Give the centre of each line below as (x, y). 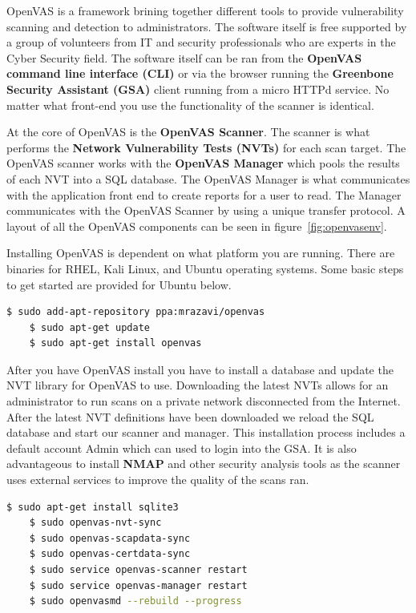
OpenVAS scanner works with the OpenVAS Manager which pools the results (203, 163)
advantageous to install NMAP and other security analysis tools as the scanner (204, 464)
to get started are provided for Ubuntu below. (119, 284)
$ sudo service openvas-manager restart (138, 585)
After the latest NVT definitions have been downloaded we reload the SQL (190, 416)
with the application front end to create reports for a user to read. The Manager (204, 194)
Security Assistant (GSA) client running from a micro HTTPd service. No (198, 89)
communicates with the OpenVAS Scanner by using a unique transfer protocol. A (206, 210)
